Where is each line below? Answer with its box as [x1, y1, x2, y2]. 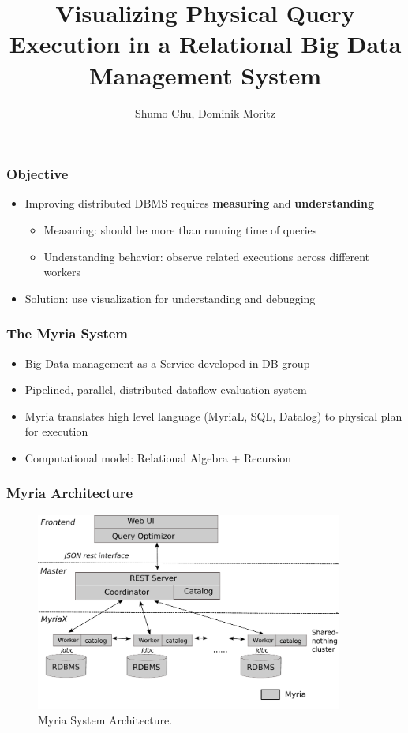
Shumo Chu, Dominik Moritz [135, 104, 275, 121]
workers [43, 264, 81, 280]
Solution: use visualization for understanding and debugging [24, 290, 316, 306]
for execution [24, 423, 88, 439]
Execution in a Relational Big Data [9, 28, 402, 60]
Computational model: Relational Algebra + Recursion [24, 449, 292, 466]
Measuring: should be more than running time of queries [43, 221, 317, 237]
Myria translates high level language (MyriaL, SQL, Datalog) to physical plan [24, 407, 402, 424]
